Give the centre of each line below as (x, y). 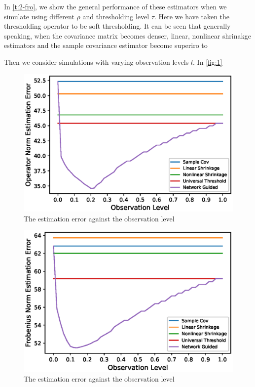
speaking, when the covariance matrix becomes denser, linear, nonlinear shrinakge (128, 35)
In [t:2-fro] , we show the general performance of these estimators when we (115, 6)
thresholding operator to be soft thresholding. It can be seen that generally (117, 26)
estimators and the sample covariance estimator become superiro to (106, 45)
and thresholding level (116, 16)
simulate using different (39, 16)
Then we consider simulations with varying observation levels (96, 62)
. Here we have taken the (192, 16)
